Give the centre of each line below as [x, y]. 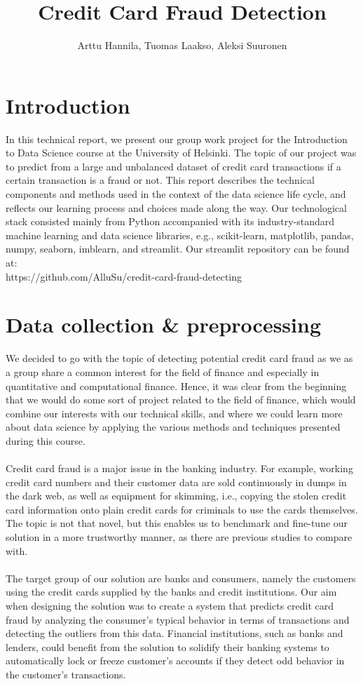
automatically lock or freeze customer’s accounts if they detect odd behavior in [175, 660]
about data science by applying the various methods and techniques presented [173, 427]
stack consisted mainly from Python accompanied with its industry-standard [170, 221]
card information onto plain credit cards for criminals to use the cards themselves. [182, 509]
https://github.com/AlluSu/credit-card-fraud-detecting [124, 276]
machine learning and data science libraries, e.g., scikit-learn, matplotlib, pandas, [180, 235]
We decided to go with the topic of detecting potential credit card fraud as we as [179, 358]
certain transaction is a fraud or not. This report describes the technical [160, 180]
